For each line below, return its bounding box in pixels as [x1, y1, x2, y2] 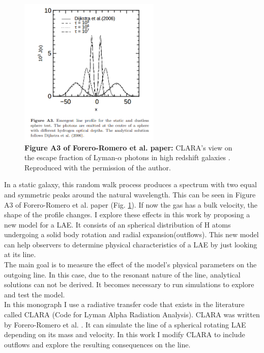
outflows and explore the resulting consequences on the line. [4, 339, 191, 349]
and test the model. [4, 289, 65, 299]
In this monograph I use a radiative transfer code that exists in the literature [4, 299, 245, 310]
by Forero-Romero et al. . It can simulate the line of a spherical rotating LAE [4, 319, 246, 330]
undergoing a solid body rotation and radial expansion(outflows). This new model [4, 229, 259, 240]
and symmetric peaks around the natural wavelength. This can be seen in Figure [4, 189, 256, 199]
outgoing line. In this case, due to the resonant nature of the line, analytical [4, 269, 241, 280]
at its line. [4, 249, 36, 260]
